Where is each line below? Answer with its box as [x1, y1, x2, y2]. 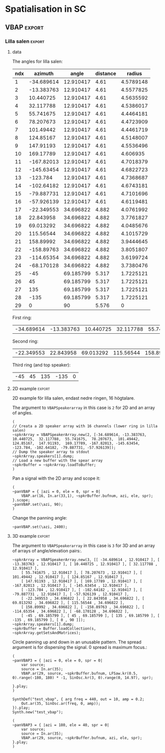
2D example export [12, 385, 50, 391]
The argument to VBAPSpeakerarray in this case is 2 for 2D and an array [12, 405, 155, 410]
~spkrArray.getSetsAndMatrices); [12, 630, 81, 635]
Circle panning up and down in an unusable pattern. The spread [12, 639, 141, 645]
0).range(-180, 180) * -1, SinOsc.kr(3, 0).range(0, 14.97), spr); [12, 675, 153, 680]
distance [95, 70, 116, 77]
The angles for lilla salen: [12, 58, 63, 64]
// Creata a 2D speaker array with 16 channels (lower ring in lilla [12, 424, 158, 429]
